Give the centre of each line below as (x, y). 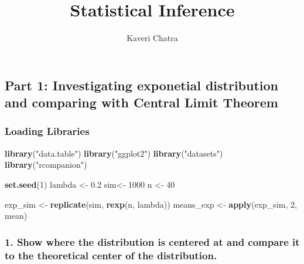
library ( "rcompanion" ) (46, 165)
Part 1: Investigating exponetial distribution (142, 85)
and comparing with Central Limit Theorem (141, 102)
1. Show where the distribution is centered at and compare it (152, 241)
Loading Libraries (47, 131)
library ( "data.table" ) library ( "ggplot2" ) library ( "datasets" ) (114, 153)
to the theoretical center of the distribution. (111, 255)
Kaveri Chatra (152, 38)
